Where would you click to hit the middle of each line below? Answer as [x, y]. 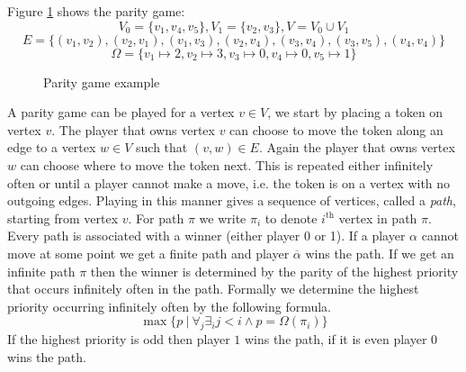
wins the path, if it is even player [336, 339]
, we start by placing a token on [355, 112]
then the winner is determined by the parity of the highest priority [274, 271]
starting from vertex [63, 218]
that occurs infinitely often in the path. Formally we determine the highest [213, 289]
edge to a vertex [52, 147]
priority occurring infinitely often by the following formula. [169, 306]
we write [223, 218]
